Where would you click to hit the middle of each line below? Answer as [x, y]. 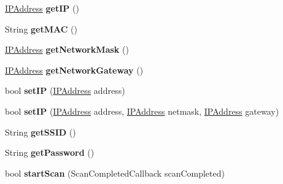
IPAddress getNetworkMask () [67, 49]
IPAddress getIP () [42, 8]
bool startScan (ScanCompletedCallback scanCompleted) [115, 173]
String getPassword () [50, 152]
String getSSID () [41, 132]
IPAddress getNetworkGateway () [74, 70]
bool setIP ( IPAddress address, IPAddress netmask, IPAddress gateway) [142, 111]
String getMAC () [41, 29]
